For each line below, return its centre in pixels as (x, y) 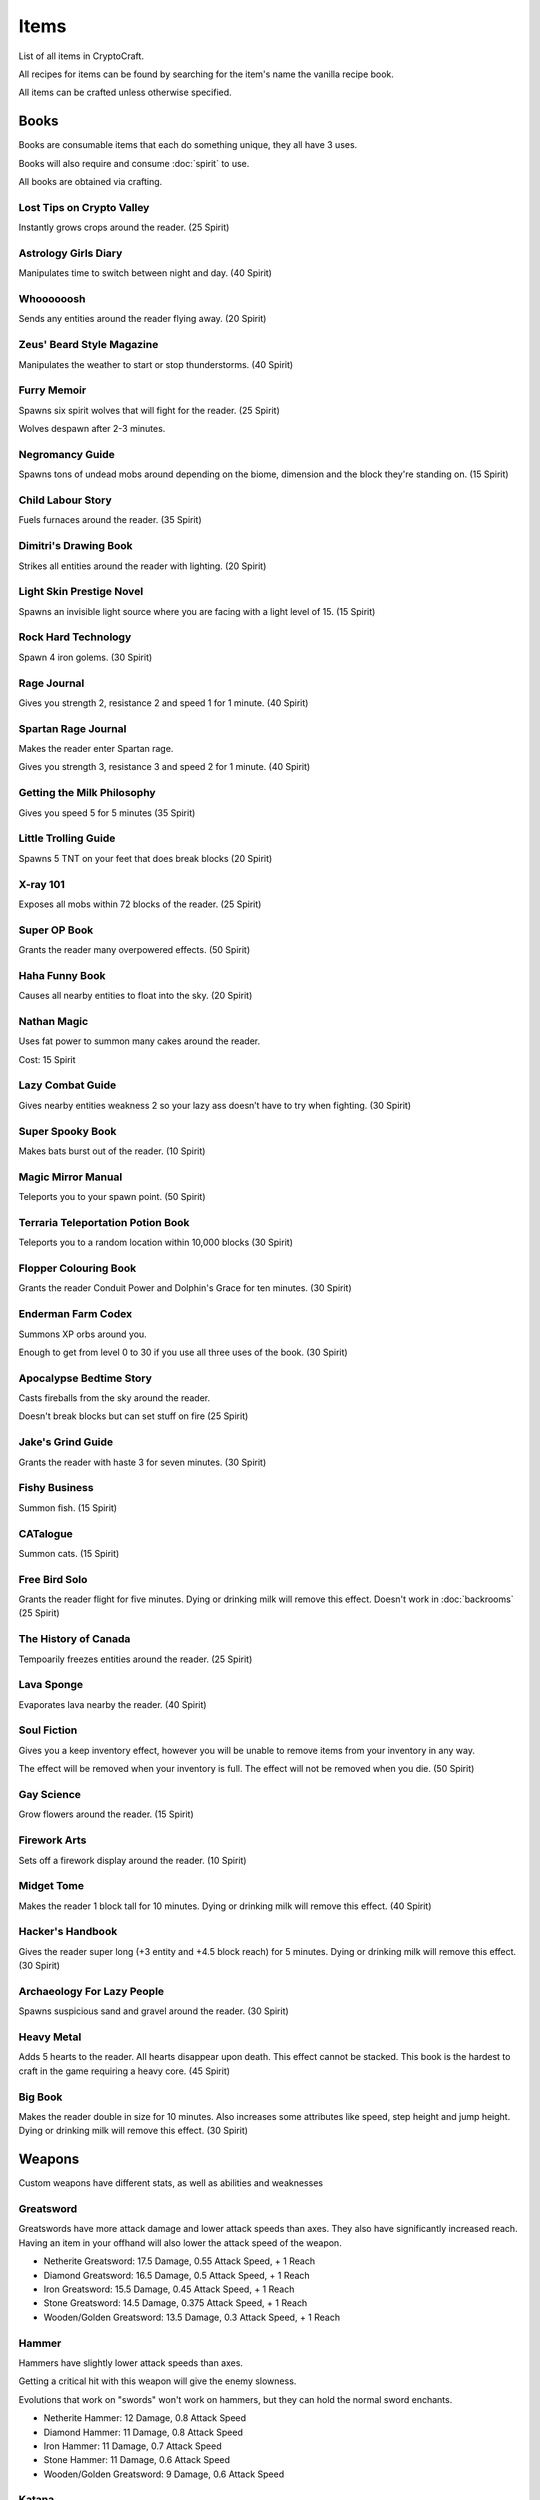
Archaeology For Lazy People (91, 1991)
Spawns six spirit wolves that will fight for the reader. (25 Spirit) (149, 410)
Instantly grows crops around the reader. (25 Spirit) (124, 227)
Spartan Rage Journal (72, 728)
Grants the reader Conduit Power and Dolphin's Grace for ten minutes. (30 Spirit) (185, 1288)
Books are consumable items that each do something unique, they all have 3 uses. (188, 145)
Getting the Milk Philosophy (87, 793)
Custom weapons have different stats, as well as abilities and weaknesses (171, 2183)
